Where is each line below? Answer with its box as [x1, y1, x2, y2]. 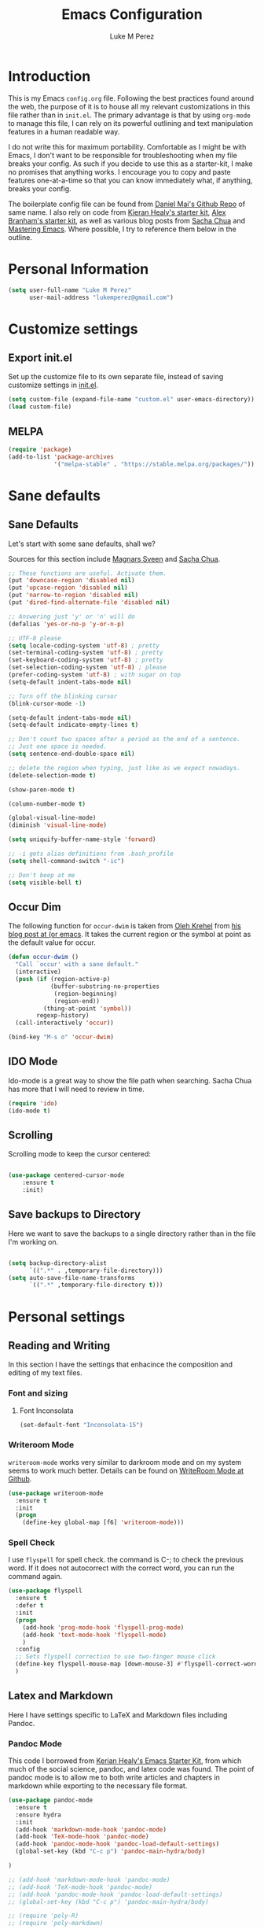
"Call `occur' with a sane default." [15, 961, 139, 968]
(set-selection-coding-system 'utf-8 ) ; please [8, 663, 167, 672]
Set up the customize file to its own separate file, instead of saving [8, 372, 224, 382]
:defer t [15, 1602, 44, 1610]
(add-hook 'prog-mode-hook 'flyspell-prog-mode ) [22, 1623, 185, 1632]
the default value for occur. [8, 938, 96, 947]
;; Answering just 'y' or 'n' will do [8, 612, 135, 621]
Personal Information [8, 260, 149, 278]
